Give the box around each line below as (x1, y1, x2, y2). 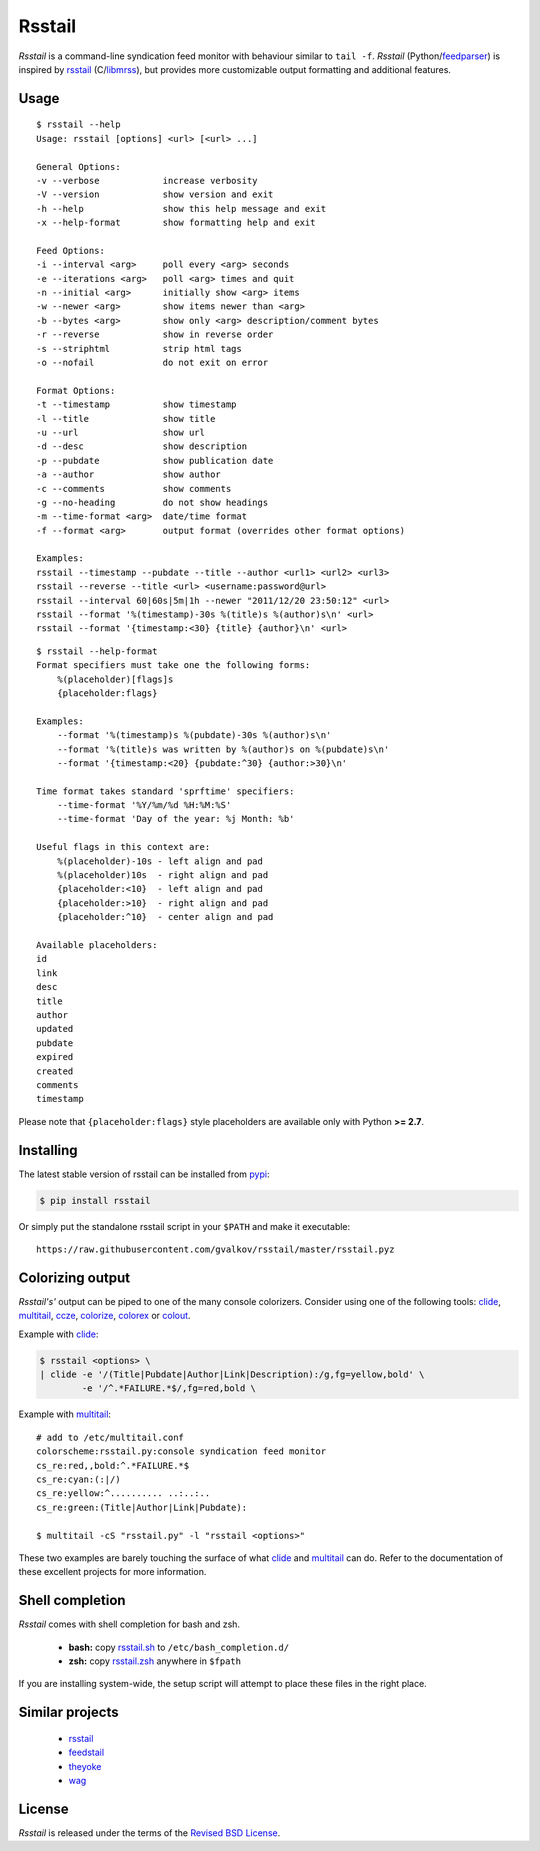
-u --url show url (36, 426, 205, 438)
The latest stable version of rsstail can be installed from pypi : (18, 1168, 270, 1180)
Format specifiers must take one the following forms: (36, 660, 311, 671)
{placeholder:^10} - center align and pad (56, 911, 274, 923)
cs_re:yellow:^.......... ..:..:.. (36, 1488, 211, 1499)
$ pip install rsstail (39, 1195, 151, 1206)
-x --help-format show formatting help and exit (36, 217, 316, 229)
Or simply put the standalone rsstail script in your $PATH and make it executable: (18, 1220, 351, 1232)
